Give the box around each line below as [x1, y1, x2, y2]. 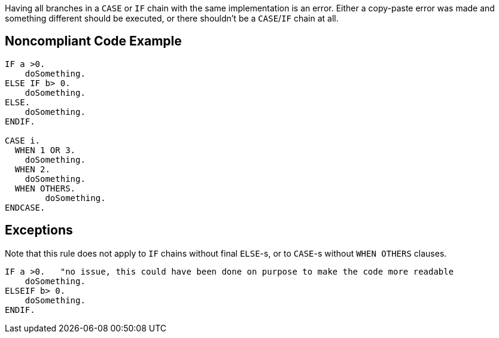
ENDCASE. [5, 202, 45, 212]
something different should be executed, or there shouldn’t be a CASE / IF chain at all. [5, 13, 339, 23]
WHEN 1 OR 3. [14, 145, 76, 155]
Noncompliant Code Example [5, 34, 182, 49]
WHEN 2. [14, 164, 50, 174]
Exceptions [5, 223, 73, 238]
